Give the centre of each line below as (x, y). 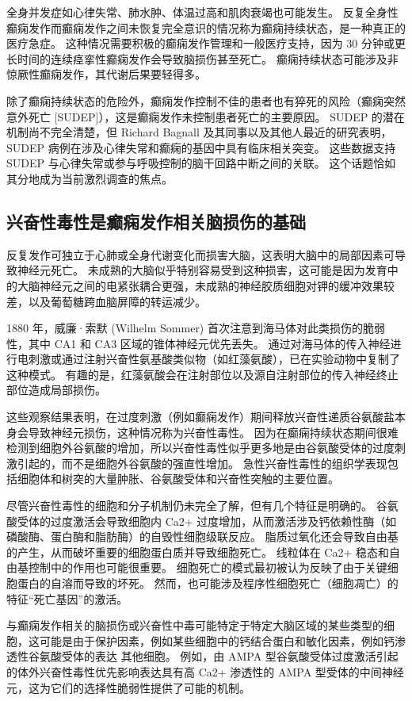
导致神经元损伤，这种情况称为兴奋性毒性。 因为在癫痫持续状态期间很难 (213, 432)
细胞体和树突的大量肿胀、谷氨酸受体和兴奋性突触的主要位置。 (178, 479)
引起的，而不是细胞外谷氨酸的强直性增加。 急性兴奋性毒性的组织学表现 (202, 463)
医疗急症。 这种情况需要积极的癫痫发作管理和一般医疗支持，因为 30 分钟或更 (206, 43)
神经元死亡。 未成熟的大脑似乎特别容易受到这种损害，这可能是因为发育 (202, 270)
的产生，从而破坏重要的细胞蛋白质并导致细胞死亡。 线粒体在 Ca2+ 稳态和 (198, 552)
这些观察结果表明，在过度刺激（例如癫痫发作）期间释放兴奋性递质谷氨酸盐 (200, 417)
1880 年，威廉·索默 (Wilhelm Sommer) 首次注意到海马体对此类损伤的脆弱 (196, 328)
